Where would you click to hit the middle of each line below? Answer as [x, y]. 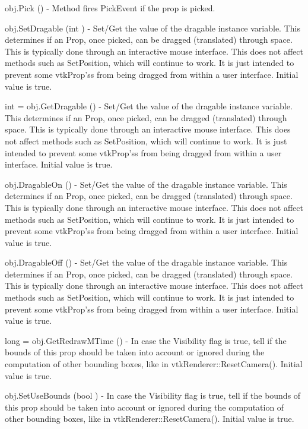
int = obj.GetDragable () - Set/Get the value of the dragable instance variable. [149, 106]
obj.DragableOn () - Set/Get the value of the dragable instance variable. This [146, 184]
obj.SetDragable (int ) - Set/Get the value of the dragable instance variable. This [153, 28]
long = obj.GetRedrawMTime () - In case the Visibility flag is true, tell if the [146, 340]
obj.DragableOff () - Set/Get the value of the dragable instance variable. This [146, 262]
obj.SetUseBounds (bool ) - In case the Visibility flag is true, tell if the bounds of [153, 395]
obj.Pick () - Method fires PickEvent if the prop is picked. [110, 8]
